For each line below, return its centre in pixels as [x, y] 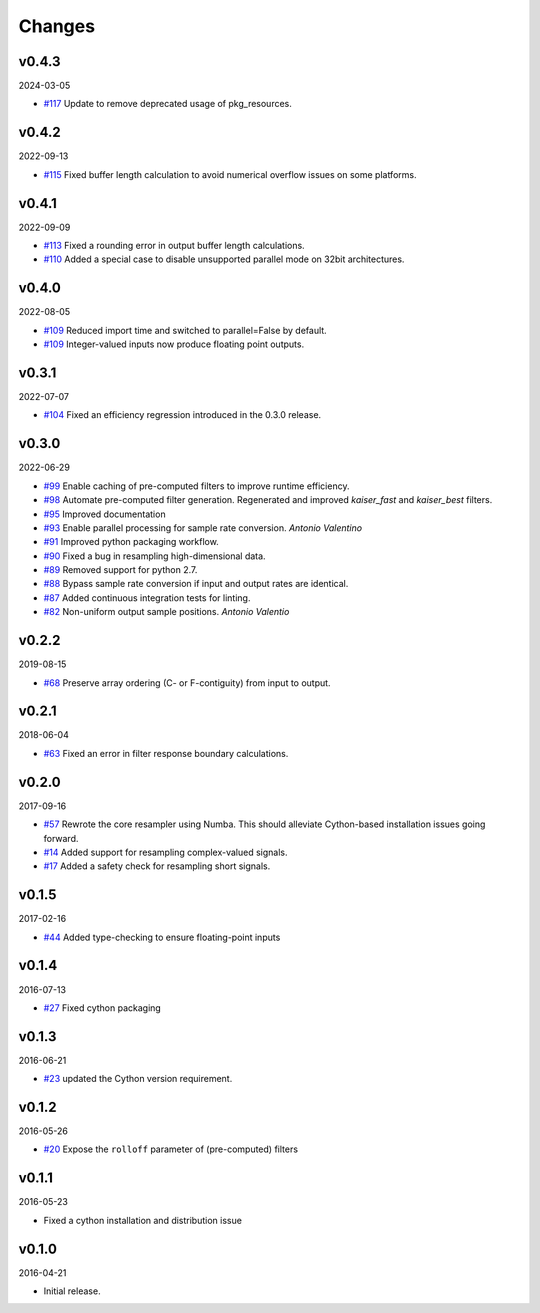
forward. [61, 838]
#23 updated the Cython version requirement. [138, 1079]
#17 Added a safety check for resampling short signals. [157, 866]
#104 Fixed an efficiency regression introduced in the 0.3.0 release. [182, 415]
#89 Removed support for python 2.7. [120, 570]
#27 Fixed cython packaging [102, 1007]
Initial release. [72, 1291]
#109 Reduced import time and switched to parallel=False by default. [185, 330]
